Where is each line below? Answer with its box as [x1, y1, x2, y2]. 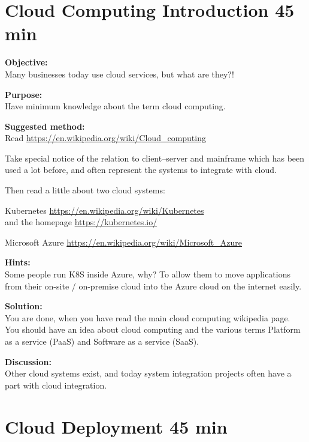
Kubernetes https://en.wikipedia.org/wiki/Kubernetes [5, 204, 204, 216]
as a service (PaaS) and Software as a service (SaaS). [5, 335, 199, 347]
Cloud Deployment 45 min [5, 414, 228, 438]
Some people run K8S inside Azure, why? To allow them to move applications [5, 268, 290, 280]
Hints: [5, 256, 31, 268]
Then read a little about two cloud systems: [5, 184, 165, 196]
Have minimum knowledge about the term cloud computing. [5, 100, 226, 112]
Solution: [5, 300, 43, 312]
